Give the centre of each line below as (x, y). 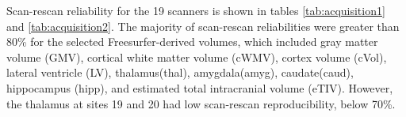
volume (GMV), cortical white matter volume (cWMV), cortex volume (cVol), (197, 57)
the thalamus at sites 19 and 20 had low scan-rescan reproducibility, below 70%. (201, 103)
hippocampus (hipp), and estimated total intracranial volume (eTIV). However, (200, 87)
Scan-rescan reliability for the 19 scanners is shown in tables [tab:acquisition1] (196, 10)
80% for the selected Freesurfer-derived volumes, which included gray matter (192, 42)
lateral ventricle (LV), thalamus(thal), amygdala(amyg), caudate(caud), (180, 72)
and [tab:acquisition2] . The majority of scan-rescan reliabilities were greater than (203, 26)
